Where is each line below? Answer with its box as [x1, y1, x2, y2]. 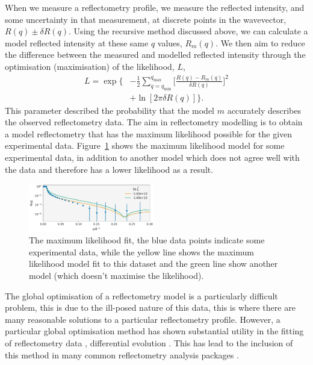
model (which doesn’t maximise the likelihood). [29, 269, 204, 281]
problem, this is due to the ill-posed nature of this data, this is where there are [5, 301, 296, 314]
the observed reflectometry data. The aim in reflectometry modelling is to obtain [5, 116, 303, 128]
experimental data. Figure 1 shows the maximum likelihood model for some [5, 139, 285, 152]
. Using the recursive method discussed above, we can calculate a [69, 25, 308, 37]
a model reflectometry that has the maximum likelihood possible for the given [5, 127, 293, 140]
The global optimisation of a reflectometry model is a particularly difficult [5, 289, 278, 302]
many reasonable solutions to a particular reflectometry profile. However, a [5, 313, 280, 325]
